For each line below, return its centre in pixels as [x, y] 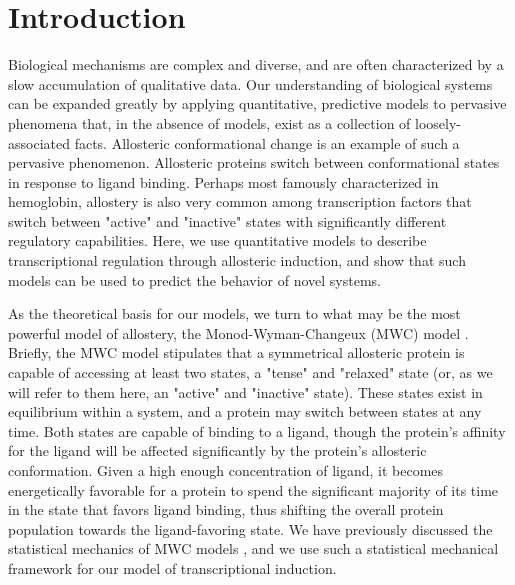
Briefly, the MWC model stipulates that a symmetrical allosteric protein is [236, 352]
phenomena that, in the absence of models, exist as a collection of [209, 122]
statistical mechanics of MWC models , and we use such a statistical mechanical [253, 548]
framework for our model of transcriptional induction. [172, 567]
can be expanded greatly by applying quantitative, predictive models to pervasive [257, 103]
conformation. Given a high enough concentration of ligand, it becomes [226, 470]
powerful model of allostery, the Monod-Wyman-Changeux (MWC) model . [238, 332]
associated [39, 142]
